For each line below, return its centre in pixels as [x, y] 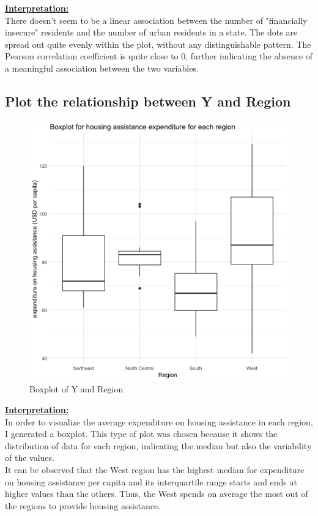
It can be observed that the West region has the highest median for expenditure [155, 469]
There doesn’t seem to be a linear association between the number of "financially [156, 20]
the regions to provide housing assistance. [83, 505]
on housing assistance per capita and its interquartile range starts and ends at [151, 481]
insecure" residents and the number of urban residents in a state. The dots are [151, 32]
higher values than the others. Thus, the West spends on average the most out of [157, 494]
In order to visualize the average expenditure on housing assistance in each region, [159, 421]
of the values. [30, 458]
